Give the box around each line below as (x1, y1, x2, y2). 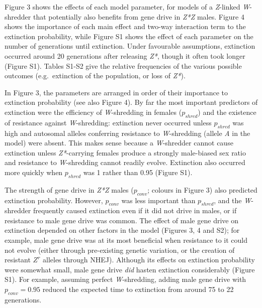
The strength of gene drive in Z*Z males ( (5, 184, 134, 195)
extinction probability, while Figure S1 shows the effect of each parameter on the (5, 31, 253, 41)
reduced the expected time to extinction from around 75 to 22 (42, 284, 234, 294)
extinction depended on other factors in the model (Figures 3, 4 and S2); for (5, 225, 240, 235)
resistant (5, 254, 31, 265)
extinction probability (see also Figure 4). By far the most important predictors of (5, 97, 258, 107)
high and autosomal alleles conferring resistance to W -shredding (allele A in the (5, 127, 250, 138)
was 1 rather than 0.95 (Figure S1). (83, 167, 193, 177)
